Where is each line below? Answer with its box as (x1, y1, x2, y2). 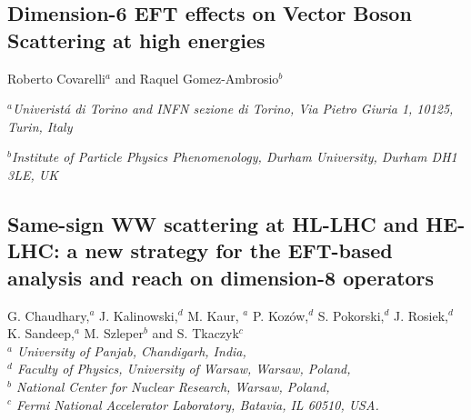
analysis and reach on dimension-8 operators (7, 263, 435, 291)
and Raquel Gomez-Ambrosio (115, 68, 279, 87)
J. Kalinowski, (99, 305, 178, 325)
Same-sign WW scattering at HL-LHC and (7, 209, 419, 237)
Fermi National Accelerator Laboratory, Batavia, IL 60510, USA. (16, 395, 379, 414)
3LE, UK (7, 165, 58, 184)
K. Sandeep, (7, 324, 75, 343)
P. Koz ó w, (252, 305, 309, 325)
